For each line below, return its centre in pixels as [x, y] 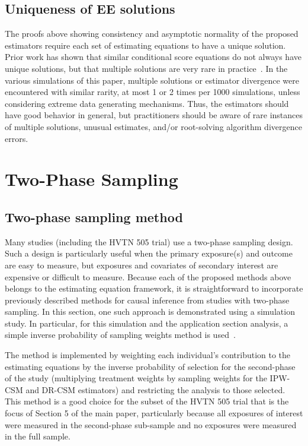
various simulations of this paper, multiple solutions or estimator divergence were [152, 80]
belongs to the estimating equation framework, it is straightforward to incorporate [154, 288]
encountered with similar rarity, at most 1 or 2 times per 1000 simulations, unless [153, 92]
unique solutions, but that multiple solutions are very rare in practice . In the [146, 68]
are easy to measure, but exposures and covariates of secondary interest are [142, 265]
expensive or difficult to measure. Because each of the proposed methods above [148, 276]
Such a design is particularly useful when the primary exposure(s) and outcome [149, 253]
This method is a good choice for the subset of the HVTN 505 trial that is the [147, 401]
